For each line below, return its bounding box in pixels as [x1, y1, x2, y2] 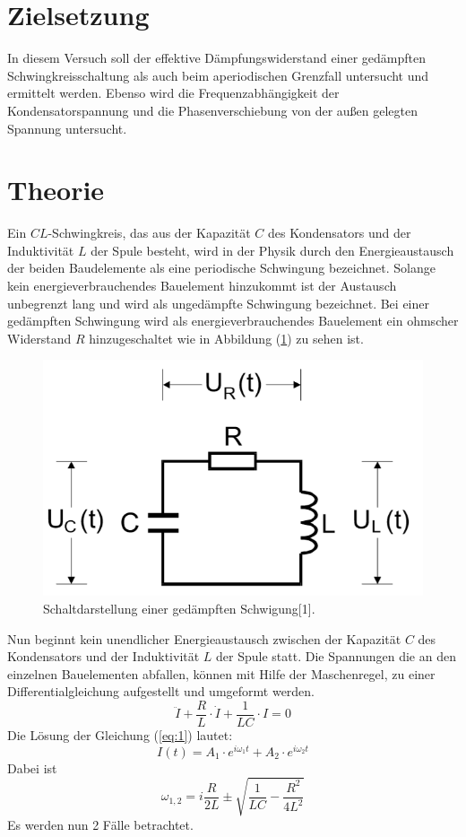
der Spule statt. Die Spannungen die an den [216, 647, 456, 666]
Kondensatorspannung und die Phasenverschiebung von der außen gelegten [7, 100, 418, 119]
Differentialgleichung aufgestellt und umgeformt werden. [7, 682, 315, 701]
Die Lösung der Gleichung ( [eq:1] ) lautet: [7, 725, 233, 744]
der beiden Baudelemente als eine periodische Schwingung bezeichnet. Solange [7, 258, 436, 277]
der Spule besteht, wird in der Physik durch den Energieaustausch [91, 240, 454, 259]
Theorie [7, 171, 105, 208]
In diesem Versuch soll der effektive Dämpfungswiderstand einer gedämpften [7, 48, 426, 67]
